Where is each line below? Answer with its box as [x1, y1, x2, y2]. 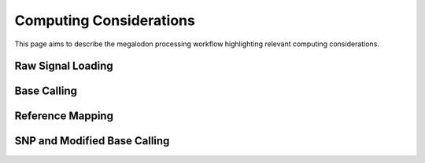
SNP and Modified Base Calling [14, 134, 170, 148]
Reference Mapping [14, 110, 114, 123]
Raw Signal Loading [14, 60, 113, 73]
